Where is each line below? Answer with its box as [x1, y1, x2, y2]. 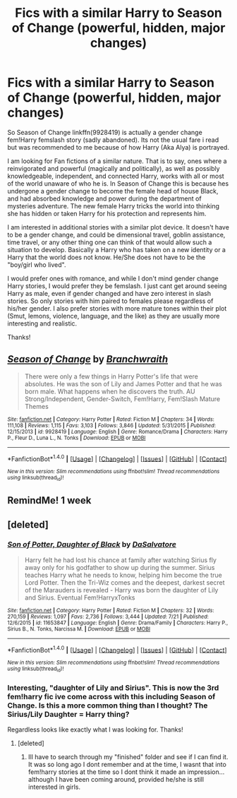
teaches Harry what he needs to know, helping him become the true [24, 571, 222, 579]
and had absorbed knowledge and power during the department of [7, 194, 202, 203]
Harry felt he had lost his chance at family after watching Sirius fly [24, 556, 217, 564]
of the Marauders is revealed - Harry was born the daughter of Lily [24, 585, 219, 594]
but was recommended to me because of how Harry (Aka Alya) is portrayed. [7, 143, 229, 151]
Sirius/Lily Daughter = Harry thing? [7, 709, 130, 719]
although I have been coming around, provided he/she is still [28, 775, 205, 784]
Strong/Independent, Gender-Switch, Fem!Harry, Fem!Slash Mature [24, 394, 221, 403]
